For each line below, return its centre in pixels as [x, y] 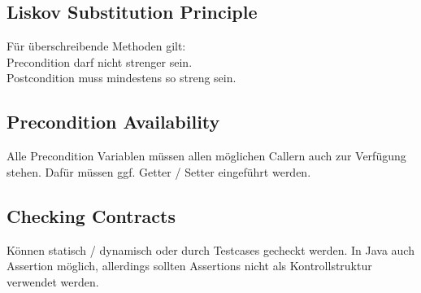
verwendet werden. [53, 281]
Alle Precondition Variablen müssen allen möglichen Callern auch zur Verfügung [206, 156]
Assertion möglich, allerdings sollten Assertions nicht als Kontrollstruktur [189, 266]
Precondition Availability [113, 122]
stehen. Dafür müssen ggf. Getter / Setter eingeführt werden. [159, 171]
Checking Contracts [91, 215]
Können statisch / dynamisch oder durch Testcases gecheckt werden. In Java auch [210, 249]
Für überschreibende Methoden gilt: [96, 46]
